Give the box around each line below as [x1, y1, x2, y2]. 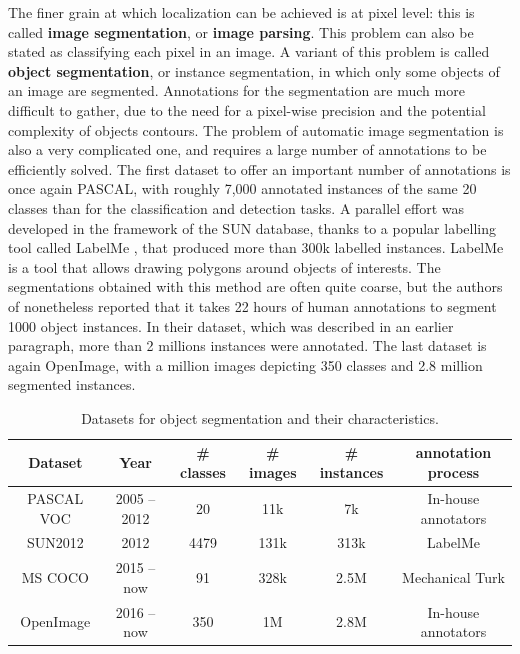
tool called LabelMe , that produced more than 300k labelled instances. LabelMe [8, 237, 504, 258]
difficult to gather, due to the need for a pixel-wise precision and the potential [8, 99, 486, 120]
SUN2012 [26, 532, 84, 553]
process [427, 462, 480, 483]
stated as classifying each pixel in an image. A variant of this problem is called [8, 41, 490, 62]
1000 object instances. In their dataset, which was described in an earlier [8, 315, 454, 336]
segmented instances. [8, 374, 136, 395]
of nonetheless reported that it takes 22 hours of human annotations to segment [8, 295, 497, 316]
